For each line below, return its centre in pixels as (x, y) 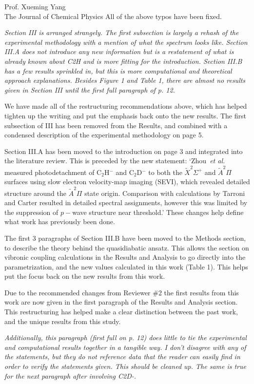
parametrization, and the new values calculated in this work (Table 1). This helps (126, 266)
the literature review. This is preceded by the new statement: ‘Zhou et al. (115, 161)
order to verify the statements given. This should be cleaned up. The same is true (125, 366)
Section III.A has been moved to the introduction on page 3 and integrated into (124, 151)
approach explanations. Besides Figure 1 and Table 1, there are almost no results (125, 80)
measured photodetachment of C (53, 172)
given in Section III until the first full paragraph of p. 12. (90, 89)
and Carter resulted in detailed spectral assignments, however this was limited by (126, 202)
